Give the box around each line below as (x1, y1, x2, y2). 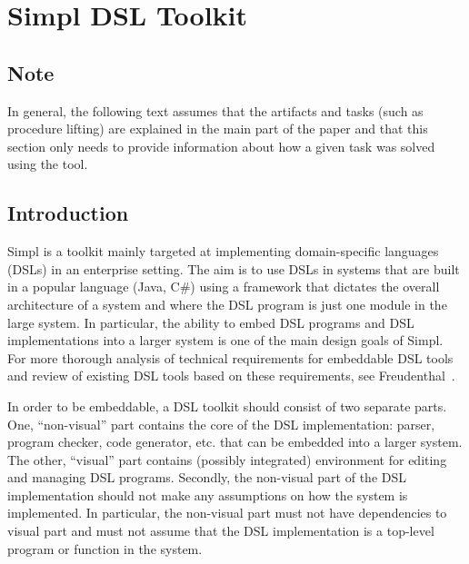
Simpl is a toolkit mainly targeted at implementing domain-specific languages (7, 242, 439, 261)
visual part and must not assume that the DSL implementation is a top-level (7, 521, 434, 540)
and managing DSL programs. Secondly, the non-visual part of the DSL (7, 468, 406, 487)
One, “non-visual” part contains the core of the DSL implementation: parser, (7, 414, 435, 433)
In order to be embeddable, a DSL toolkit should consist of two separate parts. (7, 396, 447, 415)
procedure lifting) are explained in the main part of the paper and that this (7, 119, 428, 138)
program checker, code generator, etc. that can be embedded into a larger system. (7, 432, 463, 451)
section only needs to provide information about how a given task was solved (7, 136, 435, 155)
